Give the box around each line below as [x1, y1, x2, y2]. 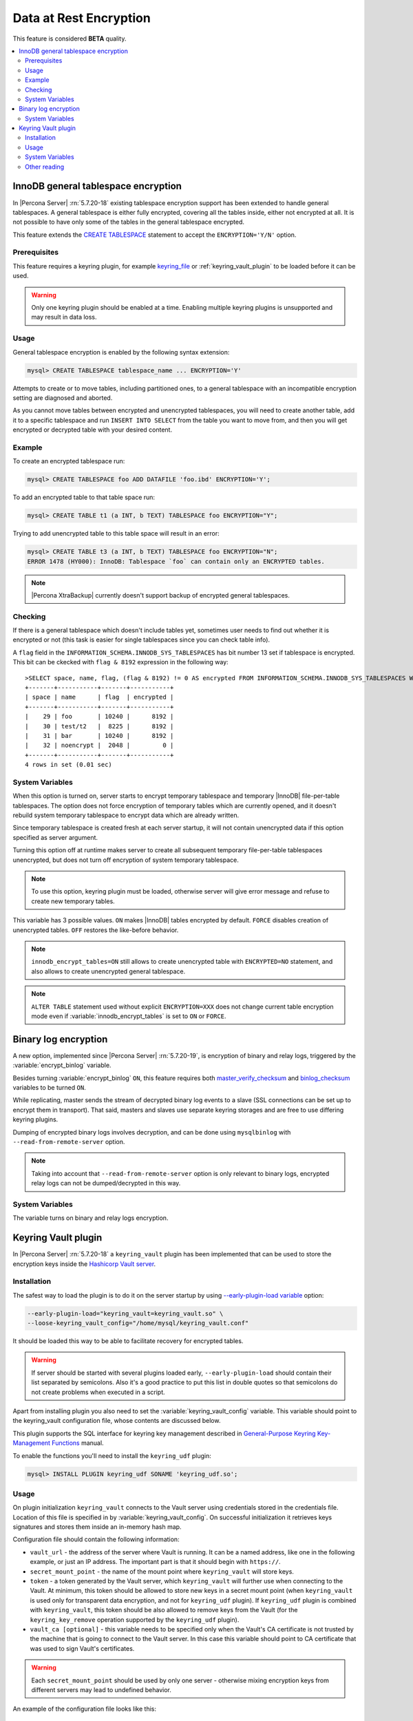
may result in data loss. [31, 313, 97, 321]
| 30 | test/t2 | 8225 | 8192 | [25, 722, 174, 730]
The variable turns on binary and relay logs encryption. [12, 1214, 169, 1222]
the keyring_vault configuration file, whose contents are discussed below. [12, 1417, 221, 1425]
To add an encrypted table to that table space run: [12, 493, 155, 502]
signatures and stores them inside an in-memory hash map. [12, 1523, 182, 1531]
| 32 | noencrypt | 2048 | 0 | [25, 741, 174, 750]
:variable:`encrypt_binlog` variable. [12, 1061, 112, 1070]
